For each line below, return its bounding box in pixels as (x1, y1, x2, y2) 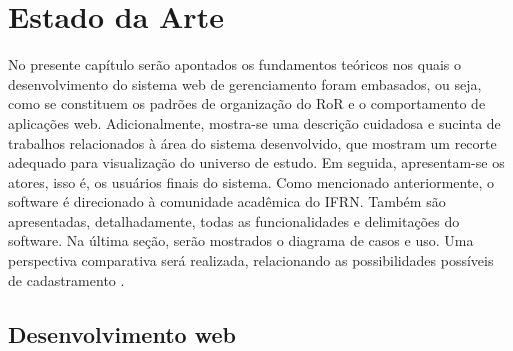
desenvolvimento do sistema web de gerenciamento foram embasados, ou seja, (8, 73, 482, 94)
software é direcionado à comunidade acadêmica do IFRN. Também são (8, 191, 446, 212)
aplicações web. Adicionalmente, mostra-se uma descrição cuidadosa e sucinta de (8, 112, 501, 133)
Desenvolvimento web (8, 318, 236, 349)
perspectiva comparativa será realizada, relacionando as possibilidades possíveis (8, 250, 494, 271)
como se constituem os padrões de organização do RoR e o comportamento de (8, 93, 486, 114)
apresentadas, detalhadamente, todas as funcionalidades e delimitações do (8, 210, 460, 231)
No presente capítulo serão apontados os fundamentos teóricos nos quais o (8, 54, 461, 75)
